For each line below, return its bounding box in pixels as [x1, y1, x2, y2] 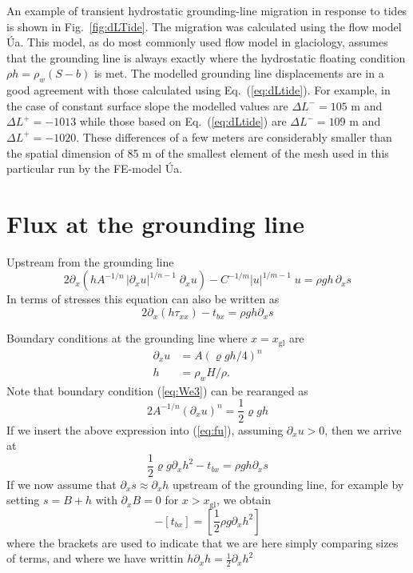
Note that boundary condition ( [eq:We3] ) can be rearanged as [6, 382, 308, 399]
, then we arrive [324, 421, 402, 438]
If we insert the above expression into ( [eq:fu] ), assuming [6, 421, 284, 438]
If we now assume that [6, 475, 117, 492]
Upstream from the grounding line [6, 253, 174, 270]
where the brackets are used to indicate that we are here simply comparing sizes [6, 534, 399, 551]
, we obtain [216, 491, 272, 508]
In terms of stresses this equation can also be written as [6, 291, 280, 307]
